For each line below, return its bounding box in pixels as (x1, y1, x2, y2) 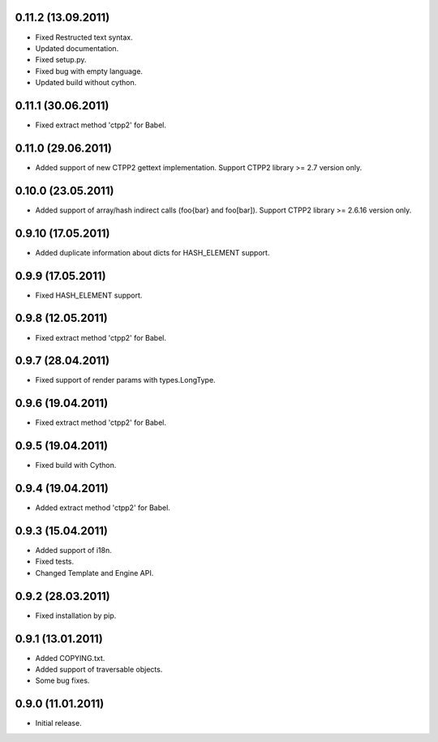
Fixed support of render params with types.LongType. (35, 375, 216, 385)
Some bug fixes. (35, 676, 90, 685)
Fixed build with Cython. (35, 461, 117, 470)
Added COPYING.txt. (35, 653, 105, 663)
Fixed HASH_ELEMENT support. (35, 290, 143, 300)
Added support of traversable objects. (35, 665, 163, 675)
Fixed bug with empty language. (35, 66, 144, 76)
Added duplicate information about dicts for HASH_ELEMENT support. (35, 247, 270, 257)
